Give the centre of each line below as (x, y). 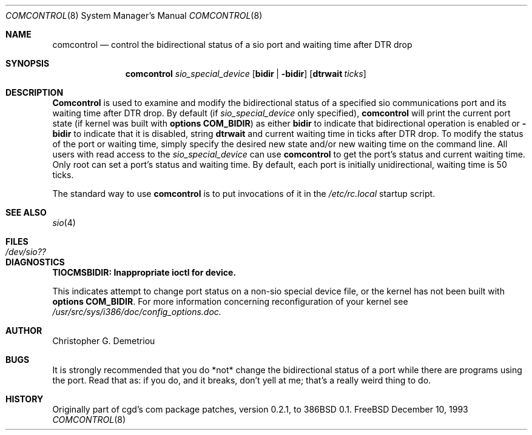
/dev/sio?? (26, 252)
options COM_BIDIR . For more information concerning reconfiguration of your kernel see (230, 301)
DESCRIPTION (35, 92)
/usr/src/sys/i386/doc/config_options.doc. (137, 312)
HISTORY (25, 399)
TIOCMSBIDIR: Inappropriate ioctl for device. (144, 272)
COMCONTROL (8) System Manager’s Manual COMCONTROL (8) (134, 15)
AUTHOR (24, 330)
